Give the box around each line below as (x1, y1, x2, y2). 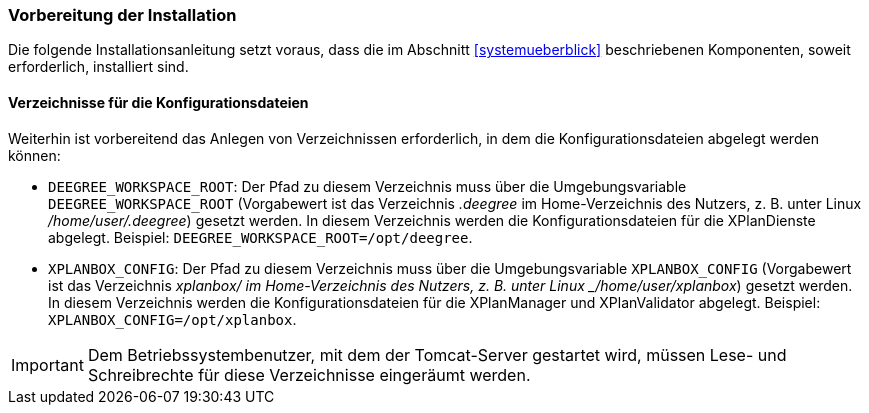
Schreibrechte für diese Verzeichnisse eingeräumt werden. (87, 364, 531, 385)
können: (8, 146, 61, 164)
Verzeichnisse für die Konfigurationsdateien (8, 93, 309, 111)
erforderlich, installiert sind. (8, 58, 189, 76)
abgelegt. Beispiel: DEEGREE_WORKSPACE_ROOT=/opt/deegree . (48, 228, 473, 246)
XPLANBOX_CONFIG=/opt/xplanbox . (48, 310, 297, 328)
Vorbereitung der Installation (8, 5, 237, 25)
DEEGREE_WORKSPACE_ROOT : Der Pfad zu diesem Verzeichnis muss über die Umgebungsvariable (48, 177, 687, 195)
